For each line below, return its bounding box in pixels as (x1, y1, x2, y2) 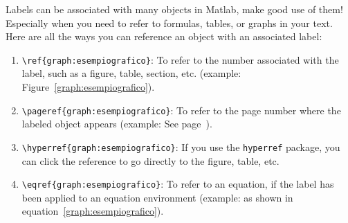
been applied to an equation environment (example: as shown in (21, 190, 293, 204)
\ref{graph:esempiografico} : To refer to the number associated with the (21, 52, 339, 66)
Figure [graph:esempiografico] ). (21, 80, 155, 94)
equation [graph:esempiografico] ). (21, 204, 164, 218)
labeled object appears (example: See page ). (21, 116, 212, 131)
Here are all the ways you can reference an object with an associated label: (6, 29, 322, 44)
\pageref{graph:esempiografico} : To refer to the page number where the (21, 102, 341, 117)
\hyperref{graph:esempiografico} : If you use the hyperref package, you (21, 139, 340, 154)
